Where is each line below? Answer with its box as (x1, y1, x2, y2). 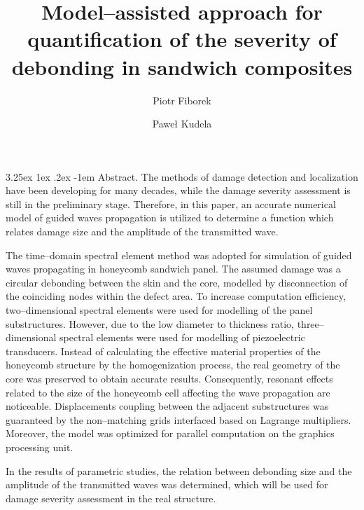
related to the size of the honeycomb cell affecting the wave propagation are (6, 385, 330, 399)
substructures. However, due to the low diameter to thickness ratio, (6, 316, 294, 331)
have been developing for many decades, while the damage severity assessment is (6, 183, 351, 198)
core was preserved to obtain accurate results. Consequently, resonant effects (6, 371, 333, 385)
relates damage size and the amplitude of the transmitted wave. (6, 224, 279, 239)
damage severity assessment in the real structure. (6, 490, 216, 505)
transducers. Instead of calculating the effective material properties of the (6, 343, 321, 358)
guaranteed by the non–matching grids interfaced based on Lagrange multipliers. (6, 412, 351, 427)
